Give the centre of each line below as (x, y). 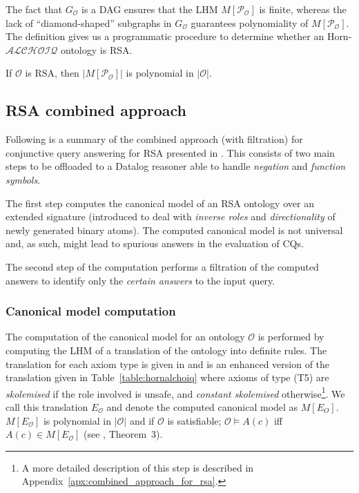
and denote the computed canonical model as (202, 406)
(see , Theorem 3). (123, 434)
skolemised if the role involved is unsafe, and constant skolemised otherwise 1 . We (175, 392)
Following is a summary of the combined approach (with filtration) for (154, 139)
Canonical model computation (91, 311)
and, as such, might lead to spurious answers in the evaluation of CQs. (155, 243)
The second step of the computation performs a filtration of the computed (162, 266)
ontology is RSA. (97, 49)
